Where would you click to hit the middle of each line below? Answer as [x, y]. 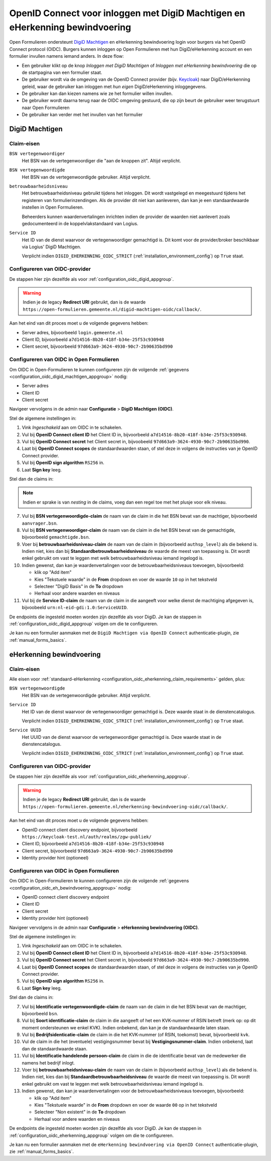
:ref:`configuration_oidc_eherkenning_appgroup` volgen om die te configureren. [92, 1135]
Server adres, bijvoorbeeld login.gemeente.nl [72, 332]
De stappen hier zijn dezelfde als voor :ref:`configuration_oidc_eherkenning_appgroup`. [99, 776]
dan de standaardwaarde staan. [55, 1048]
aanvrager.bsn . [40, 523]
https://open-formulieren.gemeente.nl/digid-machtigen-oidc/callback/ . [112, 309]
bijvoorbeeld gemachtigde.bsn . [56, 537]
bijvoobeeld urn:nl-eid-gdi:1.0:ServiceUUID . [75, 608]
